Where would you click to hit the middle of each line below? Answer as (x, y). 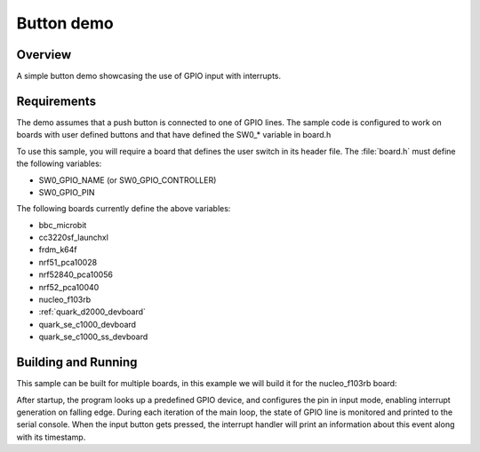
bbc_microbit (63, 225)
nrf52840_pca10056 (76, 274)
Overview (44, 55)
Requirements (56, 101)
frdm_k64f (58, 250)
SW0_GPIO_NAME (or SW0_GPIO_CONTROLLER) (128, 180)
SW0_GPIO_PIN (67, 192)
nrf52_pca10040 (69, 287)
